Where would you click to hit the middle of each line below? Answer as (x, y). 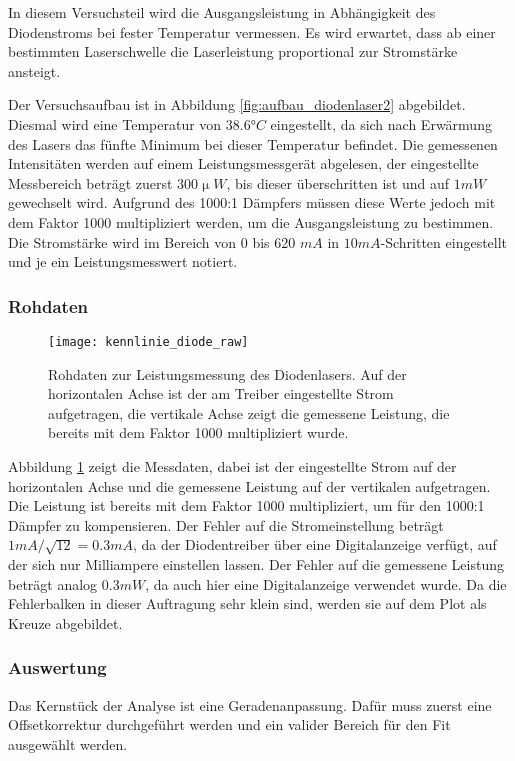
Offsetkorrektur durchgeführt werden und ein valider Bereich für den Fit (229, 724)
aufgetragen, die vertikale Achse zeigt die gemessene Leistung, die (249, 412)
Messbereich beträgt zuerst (90, 182)
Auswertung (57, 667)
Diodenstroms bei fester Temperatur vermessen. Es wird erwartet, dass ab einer (252, 31)
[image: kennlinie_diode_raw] (148, 341)
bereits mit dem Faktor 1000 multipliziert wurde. (198, 432)
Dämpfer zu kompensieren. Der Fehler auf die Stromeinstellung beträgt (226, 524)
